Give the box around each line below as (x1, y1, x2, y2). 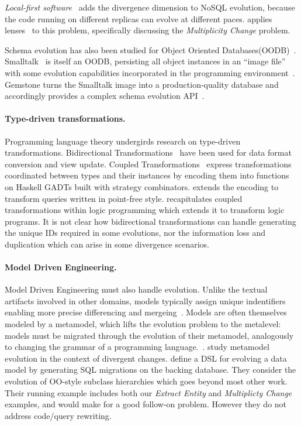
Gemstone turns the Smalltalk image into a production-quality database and (5, 78, 279, 90)
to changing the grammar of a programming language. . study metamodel (5, 341, 269, 353)
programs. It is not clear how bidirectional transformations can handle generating (5, 215, 296, 227)
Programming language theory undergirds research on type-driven (5, 135, 241, 147)
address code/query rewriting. (5, 409, 112, 421)
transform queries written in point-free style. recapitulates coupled (5, 192, 243, 204)
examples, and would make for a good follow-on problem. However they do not (5, 398, 287, 410)
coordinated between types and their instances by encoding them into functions (5, 169, 289, 181)
